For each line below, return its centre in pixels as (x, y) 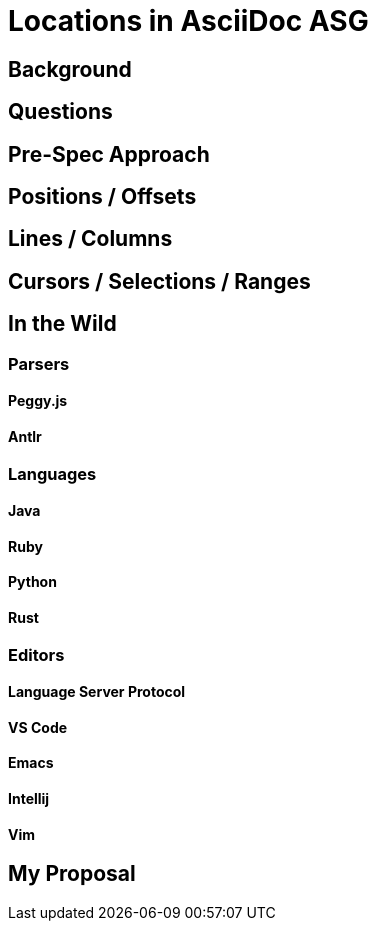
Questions (60, 112)
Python (32, 582)
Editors (36, 654)
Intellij (29, 799)
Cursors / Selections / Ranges (159, 281)
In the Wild (62, 324)
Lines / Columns (90, 239)
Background (70, 69)
